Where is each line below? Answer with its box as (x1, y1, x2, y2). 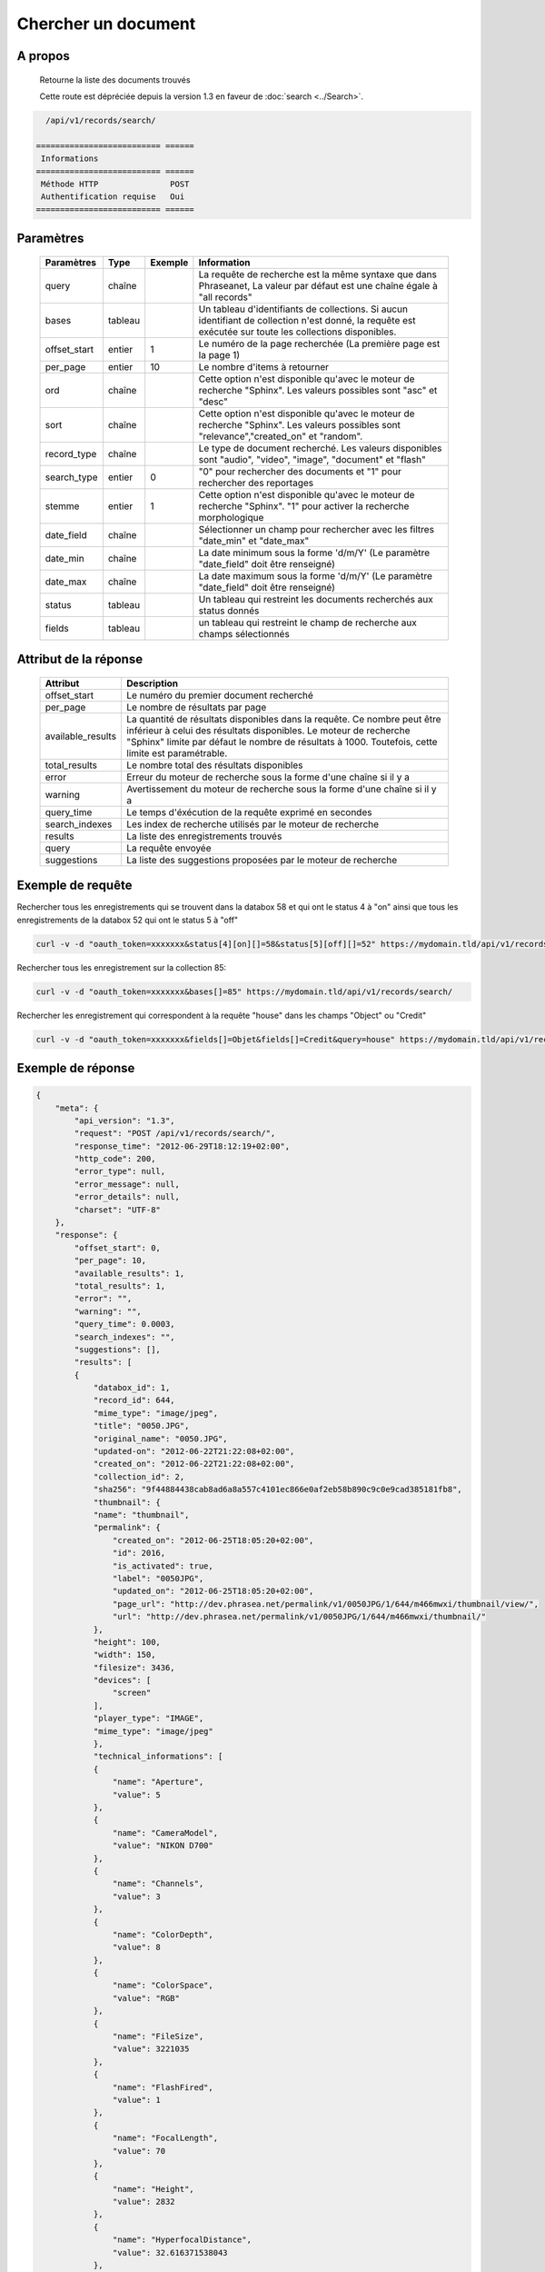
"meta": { (54, 1102, 99, 1113)
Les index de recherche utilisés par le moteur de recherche (126, 818, 380, 831)
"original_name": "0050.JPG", (93, 1433, 228, 1444)
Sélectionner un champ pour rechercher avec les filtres (198, 523, 435, 535)
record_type (45, 447, 97, 460)
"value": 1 (112, 2095, 161, 2105)
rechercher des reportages (198, 476, 313, 489)
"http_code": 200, (74, 1154, 156, 1164)
